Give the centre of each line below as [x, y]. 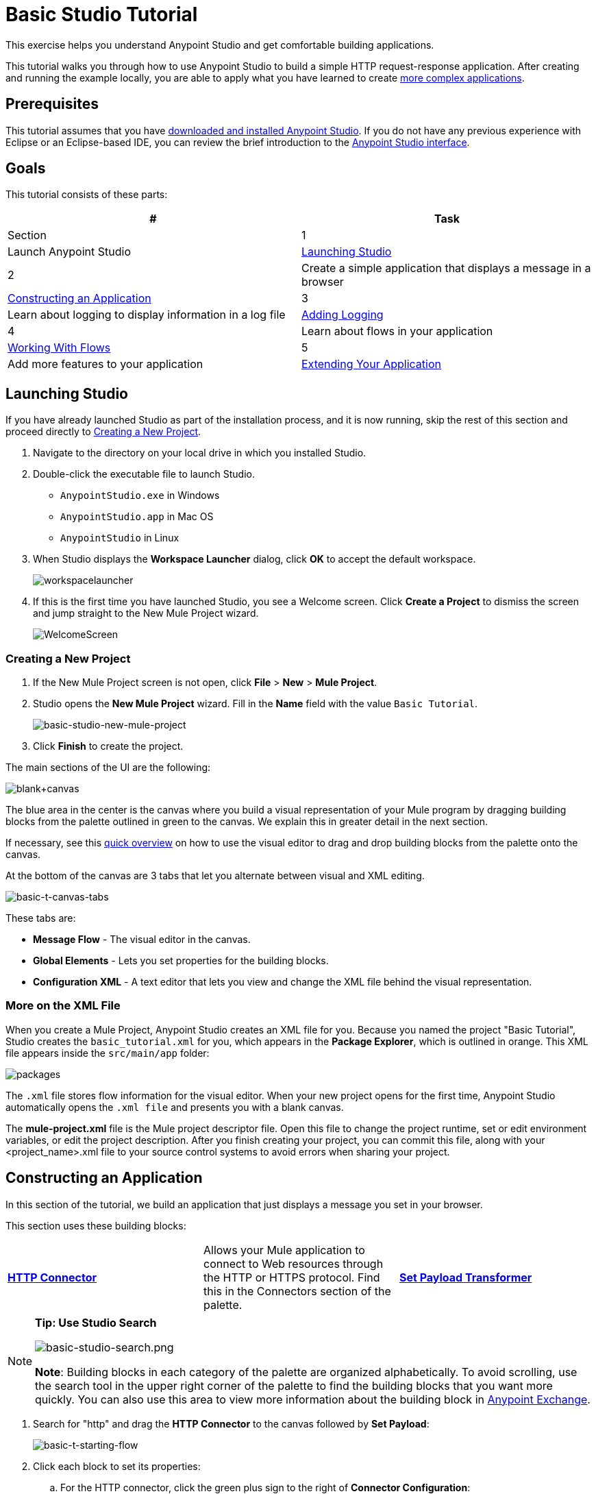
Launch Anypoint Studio [69, 252]
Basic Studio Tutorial [102, 14]
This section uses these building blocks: [96, 1225]
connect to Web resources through [293, 1263]
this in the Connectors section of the [297, 1291]
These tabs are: [41, 918]
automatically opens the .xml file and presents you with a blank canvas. [175, 1107]
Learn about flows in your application [397, 331]
